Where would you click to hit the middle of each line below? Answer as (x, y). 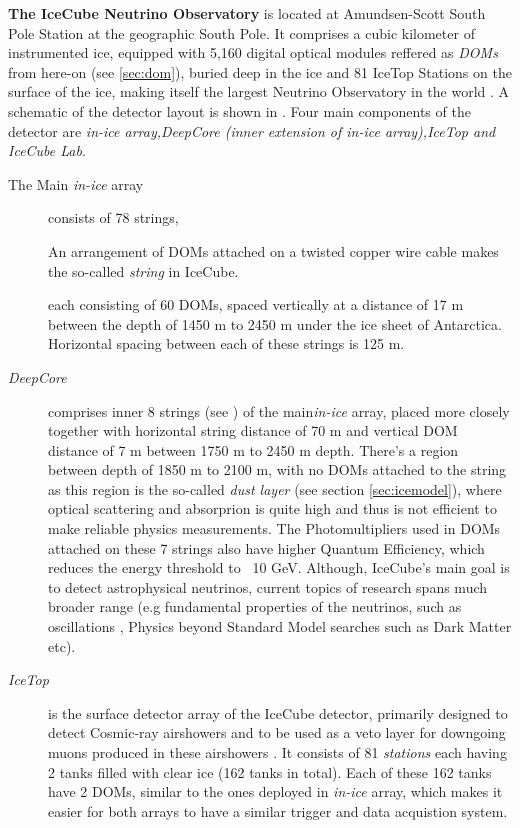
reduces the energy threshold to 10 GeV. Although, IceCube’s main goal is (279, 567)
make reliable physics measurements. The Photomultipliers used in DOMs (274, 528)
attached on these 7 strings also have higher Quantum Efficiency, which (266, 547)
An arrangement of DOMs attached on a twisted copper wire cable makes (273, 250)
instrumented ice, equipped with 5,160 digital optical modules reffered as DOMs (253, 52)
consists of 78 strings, (113, 217)
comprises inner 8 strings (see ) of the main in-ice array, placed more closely (279, 410)
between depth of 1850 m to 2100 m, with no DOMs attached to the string (277, 469)
